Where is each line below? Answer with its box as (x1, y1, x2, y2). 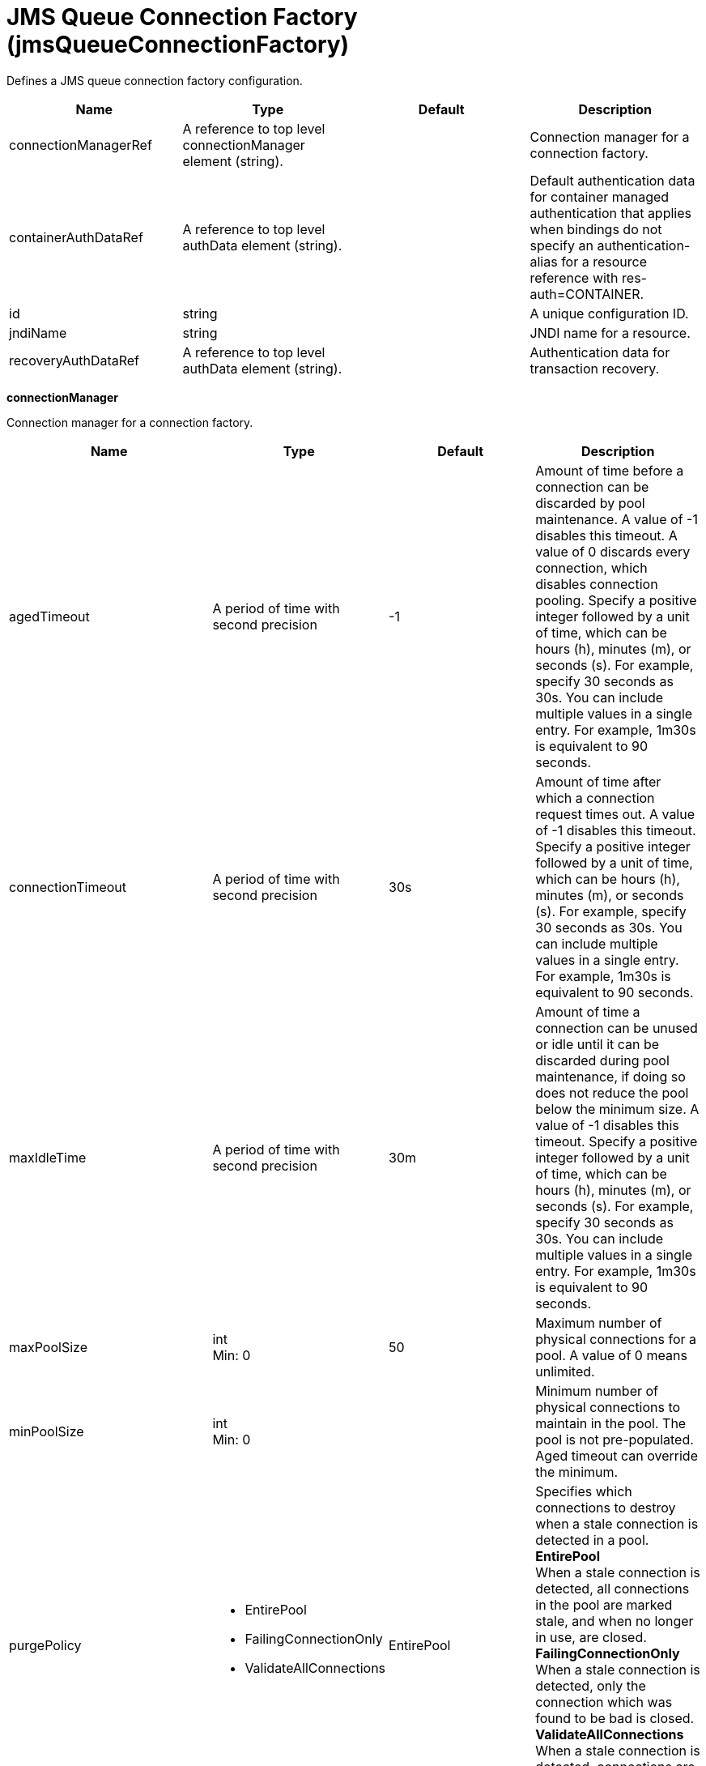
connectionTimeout (9, 878, 127, 895)
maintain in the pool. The (535, 1414, 687, 1431)
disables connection (535, 575, 658, 592)
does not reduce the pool (535, 1084, 689, 1101)
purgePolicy (9, 1636, 82, 1653)
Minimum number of (535, 1382, 659, 1399)
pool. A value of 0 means (535, 1346, 687, 1363)
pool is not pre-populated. (535, 1431, 694, 1448)
